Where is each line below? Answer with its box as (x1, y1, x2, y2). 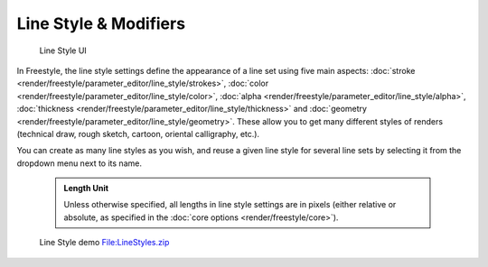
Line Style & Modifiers (16, 14, 185, 33)
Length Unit (63, 183, 108, 194)
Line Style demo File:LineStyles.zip (39, 237, 170, 248)
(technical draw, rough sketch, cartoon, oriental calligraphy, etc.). (16, 128, 260, 139)
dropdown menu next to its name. (16, 158, 142, 169)
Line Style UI (39, 45, 88, 56)
